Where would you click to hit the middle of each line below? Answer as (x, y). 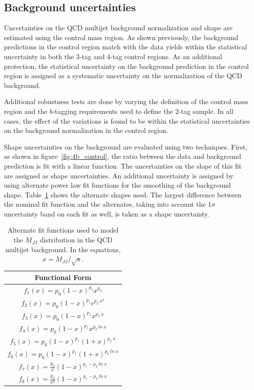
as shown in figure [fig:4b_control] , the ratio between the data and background (123, 156)
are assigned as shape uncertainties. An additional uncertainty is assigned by (119, 175)
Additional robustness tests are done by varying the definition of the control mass (126, 101)
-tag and (92, 56)
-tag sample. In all (206, 111)
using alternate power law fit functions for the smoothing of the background (117, 185)
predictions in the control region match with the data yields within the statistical (126, 47)
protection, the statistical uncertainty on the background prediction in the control (127, 66)
